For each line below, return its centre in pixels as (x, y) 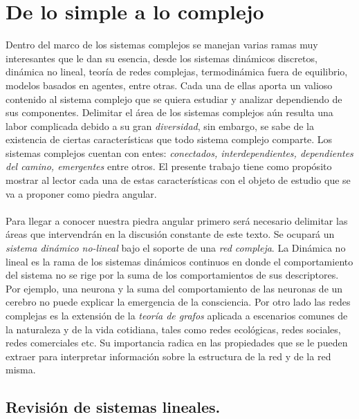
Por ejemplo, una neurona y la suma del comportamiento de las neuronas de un (174, 288)
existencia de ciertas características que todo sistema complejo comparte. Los (169, 139)
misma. (21, 370)
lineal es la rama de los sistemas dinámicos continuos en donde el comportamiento (179, 261)
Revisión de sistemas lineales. (113, 407)
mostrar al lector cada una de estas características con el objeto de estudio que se (178, 180)
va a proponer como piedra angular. (81, 193)
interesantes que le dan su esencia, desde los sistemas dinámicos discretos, (162, 58)
